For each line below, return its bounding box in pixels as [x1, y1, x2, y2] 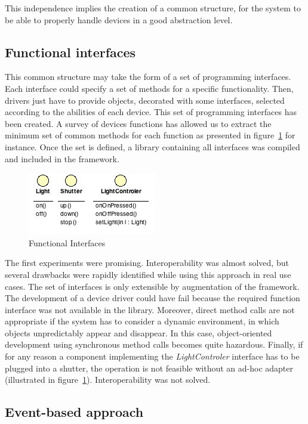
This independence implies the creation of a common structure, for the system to [5, 2, 301, 14]
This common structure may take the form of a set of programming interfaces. [5, 70, 291, 83]
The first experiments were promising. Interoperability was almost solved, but [5, 256, 289, 269]
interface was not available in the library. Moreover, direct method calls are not [5, 303, 295, 315]
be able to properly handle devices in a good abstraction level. [5, 13, 233, 26]
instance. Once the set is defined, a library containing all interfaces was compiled [5, 140, 300, 153]
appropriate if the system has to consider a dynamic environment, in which [5, 315, 279, 327]
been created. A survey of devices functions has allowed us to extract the [5, 117, 272, 129]
